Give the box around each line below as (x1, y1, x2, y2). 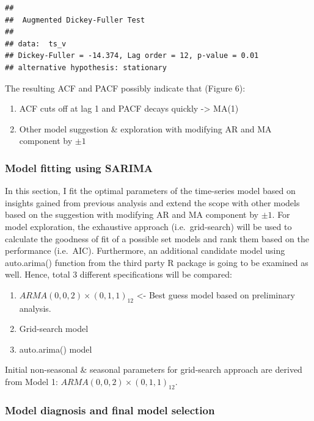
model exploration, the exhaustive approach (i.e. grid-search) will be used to (5, 220, 292, 232)
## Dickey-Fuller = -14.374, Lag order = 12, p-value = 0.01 (5, 51, 259, 60)
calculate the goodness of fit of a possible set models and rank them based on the (5, 232, 309, 245)
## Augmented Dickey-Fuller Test (5, 15, 145, 24)
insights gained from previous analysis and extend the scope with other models (5, 196, 300, 209)
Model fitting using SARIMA (5, 160, 153, 175)
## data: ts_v (5, 39, 67, 48)
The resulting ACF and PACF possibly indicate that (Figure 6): (5, 81, 246, 94)
